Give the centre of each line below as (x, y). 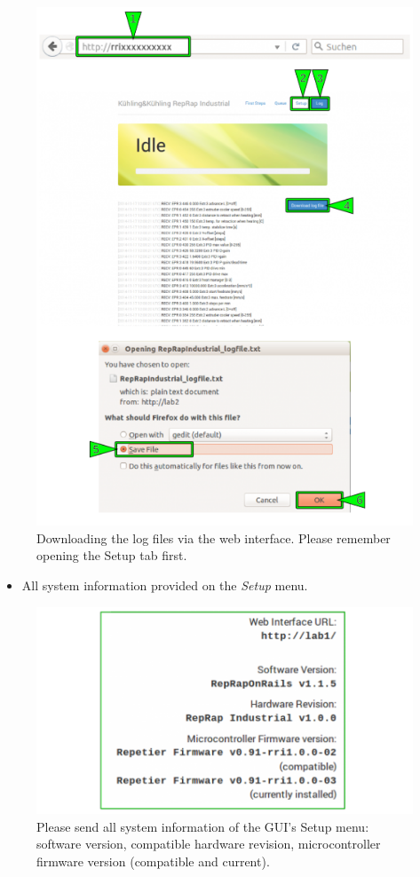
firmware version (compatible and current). (153, 861)
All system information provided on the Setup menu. (165, 585)
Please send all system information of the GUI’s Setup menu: (203, 826)
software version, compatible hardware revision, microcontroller (209, 844)
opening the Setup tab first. (112, 555)
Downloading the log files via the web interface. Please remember (214, 537)
